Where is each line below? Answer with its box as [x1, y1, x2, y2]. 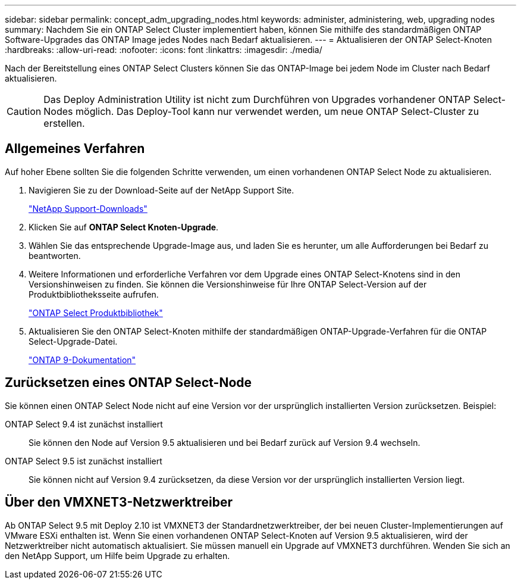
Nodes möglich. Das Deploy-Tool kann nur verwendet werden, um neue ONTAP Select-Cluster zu [43, 105, 479, 117]
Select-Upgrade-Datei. [29, 336, 118, 346]
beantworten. [29, 250, 81, 261]
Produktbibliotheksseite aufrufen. [29, 289, 159, 299]
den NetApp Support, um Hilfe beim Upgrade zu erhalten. [5, 550, 230, 561]
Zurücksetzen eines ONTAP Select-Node [5, 375, 252, 391]
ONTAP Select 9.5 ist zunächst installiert [5, 455, 162, 466]
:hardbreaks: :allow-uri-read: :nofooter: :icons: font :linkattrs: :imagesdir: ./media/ [5, 45, 322, 55]
